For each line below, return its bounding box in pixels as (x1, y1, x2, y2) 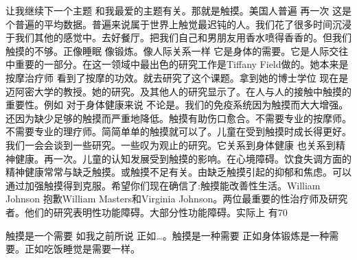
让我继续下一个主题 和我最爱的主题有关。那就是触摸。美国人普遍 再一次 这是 (5, 3, 352, 17)
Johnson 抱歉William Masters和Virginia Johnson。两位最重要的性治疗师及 (5, 191, 329, 206)
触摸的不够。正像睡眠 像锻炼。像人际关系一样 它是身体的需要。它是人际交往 (5, 43, 349, 58)
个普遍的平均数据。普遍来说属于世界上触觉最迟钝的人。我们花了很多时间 (5, 16, 332, 31)
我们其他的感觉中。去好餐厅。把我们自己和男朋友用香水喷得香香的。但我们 (14, 30, 352, 45)
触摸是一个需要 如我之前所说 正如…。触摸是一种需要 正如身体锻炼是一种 (5, 228, 330, 242)
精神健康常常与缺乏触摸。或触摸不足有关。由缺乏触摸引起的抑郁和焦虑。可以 (5, 165, 352, 179)
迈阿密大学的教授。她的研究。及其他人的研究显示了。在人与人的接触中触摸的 (5, 84, 352, 98)
